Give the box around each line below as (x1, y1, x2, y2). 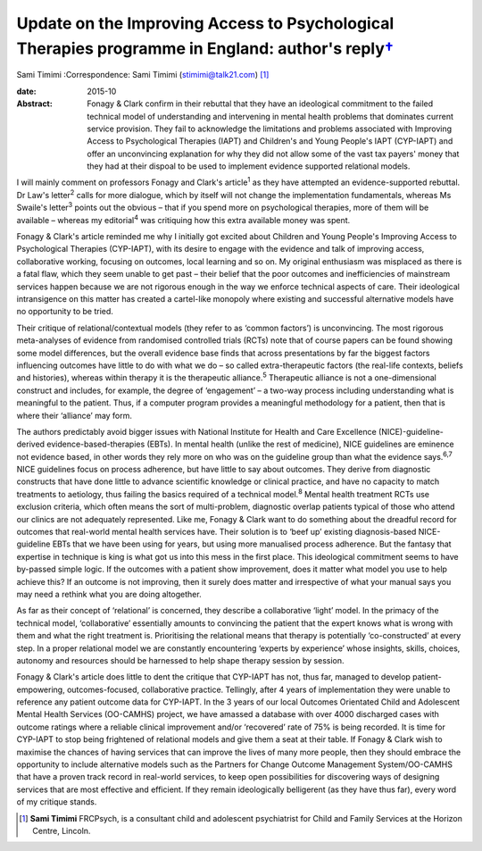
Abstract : (16, 98, 53, 109)
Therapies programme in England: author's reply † (16, 38, 395, 58)
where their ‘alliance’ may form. (16, 410, 133, 421)
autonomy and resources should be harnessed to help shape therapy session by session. (16, 655, 345, 665)
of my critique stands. (16, 797, 97, 807)
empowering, (16, 684, 66, 695)
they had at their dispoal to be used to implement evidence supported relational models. (87, 161, 411, 171)
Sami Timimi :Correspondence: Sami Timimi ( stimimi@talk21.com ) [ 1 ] (16, 70, 270, 80)
